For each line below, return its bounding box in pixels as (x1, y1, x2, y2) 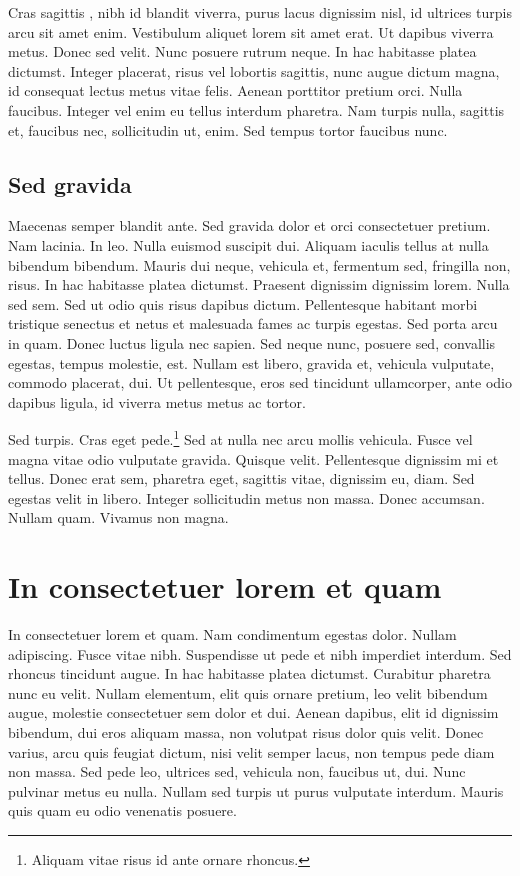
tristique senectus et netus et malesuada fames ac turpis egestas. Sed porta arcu (8, 313, 498, 334)
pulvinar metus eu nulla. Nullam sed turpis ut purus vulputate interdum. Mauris (8, 780, 504, 801)
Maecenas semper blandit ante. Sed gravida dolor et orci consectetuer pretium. (8, 215, 491, 236)
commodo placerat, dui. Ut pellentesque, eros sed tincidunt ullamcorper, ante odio (8, 372, 513, 393)
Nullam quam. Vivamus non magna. (8, 507, 229, 528)
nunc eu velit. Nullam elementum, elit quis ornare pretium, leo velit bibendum (8, 682, 488, 703)
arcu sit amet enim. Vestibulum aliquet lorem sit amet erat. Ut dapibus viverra (8, 21, 494, 42)
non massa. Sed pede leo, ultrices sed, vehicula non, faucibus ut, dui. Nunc (8, 761, 466, 782)
